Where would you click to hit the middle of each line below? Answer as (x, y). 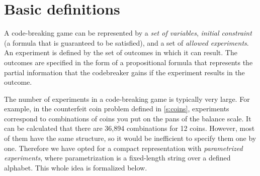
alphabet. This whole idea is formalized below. (76, 167)
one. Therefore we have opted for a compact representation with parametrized (123, 148)
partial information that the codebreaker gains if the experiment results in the (124, 72)
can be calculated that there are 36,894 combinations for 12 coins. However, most (129, 128)
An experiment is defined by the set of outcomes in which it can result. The (121, 52)
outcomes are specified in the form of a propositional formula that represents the (128, 62)
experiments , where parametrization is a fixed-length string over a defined (117, 158)
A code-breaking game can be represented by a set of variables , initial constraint (128, 33)
